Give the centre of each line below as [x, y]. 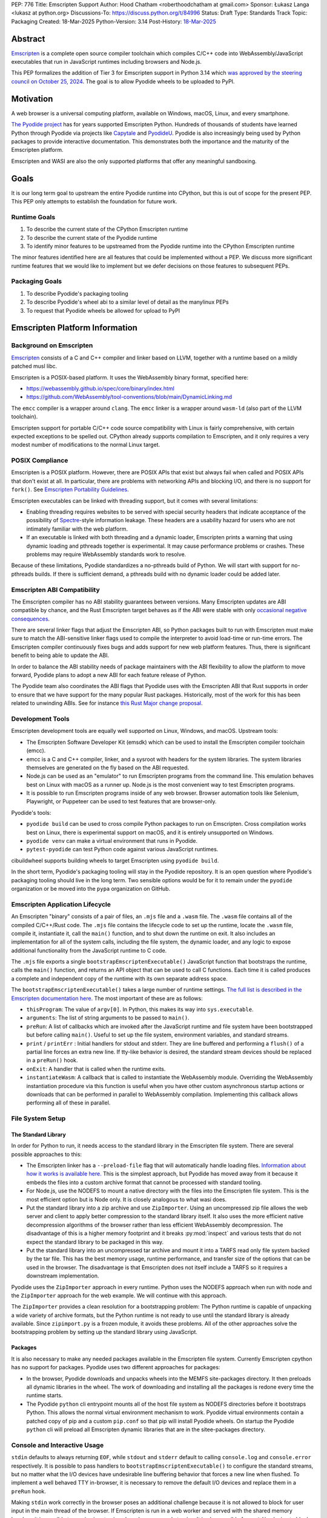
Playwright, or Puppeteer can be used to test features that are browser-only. [122, 802]
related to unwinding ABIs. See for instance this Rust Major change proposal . [107, 703]
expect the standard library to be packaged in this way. [95, 1242]
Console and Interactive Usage [58, 1445]
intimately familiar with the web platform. [77, 529]
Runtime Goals [33, 217]
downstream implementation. [63, 1276]
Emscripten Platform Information [74, 328]
